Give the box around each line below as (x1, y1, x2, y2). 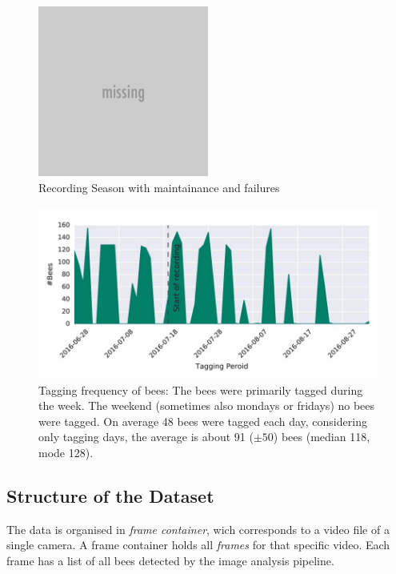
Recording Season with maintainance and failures (38, 179, 280, 195)
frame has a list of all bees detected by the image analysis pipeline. (6, 552, 334, 568)
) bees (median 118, (273, 428, 370, 445)
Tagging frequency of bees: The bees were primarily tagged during (38, 381, 363, 398)
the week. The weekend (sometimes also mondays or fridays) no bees (38, 397, 375, 414)
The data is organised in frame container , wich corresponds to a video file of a (6, 520, 390, 537)
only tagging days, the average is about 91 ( (38, 428, 254, 445)
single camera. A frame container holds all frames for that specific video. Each (6, 536, 390, 553)
